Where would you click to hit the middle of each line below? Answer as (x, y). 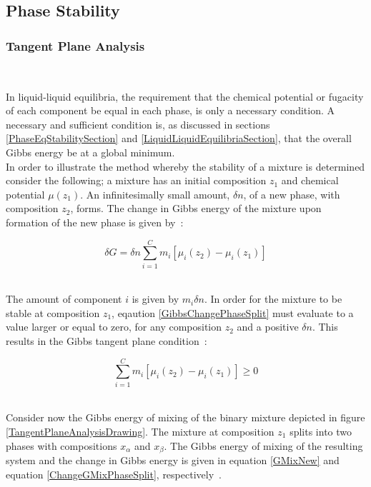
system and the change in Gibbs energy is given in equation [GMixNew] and (173, 460)
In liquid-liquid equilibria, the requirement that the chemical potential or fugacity (185, 96)
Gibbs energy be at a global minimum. (90, 152)
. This (325, 327)
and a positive (268, 327)
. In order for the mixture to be (273, 299)
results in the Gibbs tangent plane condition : (107, 341)
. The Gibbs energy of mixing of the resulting (263, 445)
